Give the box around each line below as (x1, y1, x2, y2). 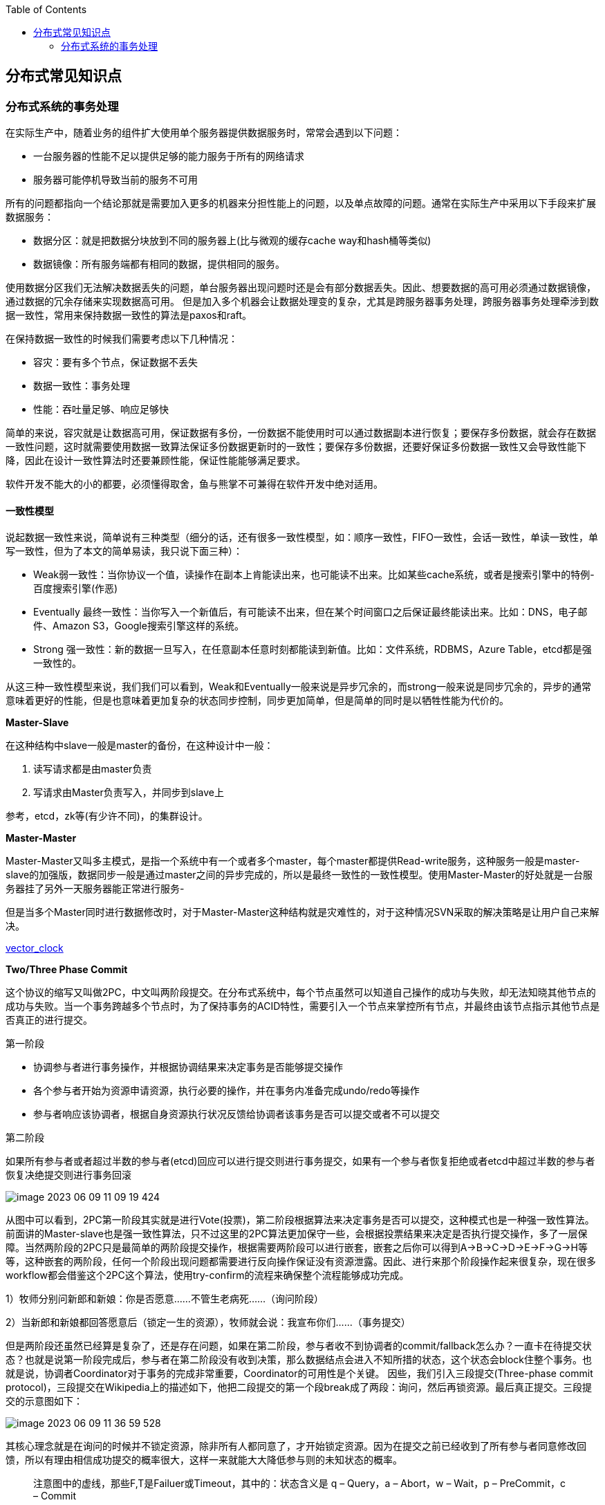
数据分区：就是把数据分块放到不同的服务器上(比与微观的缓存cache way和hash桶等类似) (33, 234, 431, 247)
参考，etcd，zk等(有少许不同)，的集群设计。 (6, 810, 208, 822)
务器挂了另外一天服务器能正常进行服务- (6, 883, 185, 895)
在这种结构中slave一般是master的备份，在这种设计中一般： (6, 739, 274, 752)
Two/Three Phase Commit (6, 963, 128, 976)
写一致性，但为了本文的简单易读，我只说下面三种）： (6, 545, 243, 557)
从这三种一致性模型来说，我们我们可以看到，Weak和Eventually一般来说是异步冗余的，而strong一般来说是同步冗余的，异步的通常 (6, 681, 592, 693)
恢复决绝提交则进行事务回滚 (6, 1169, 131, 1181)
